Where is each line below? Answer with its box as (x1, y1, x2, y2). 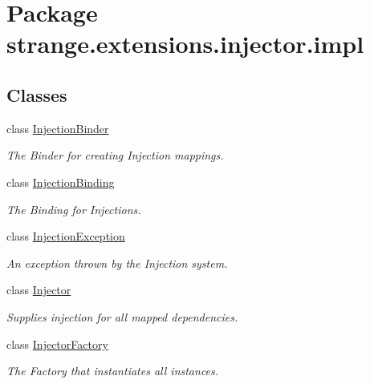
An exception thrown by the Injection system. (6, 254, 228, 271)
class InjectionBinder (6, 119, 109, 136)
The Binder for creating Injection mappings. (6, 147, 224, 164)
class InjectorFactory (6, 335, 108, 352)
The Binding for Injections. (6, 200, 141, 217)
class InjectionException (6, 228, 125, 245)
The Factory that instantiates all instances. (6, 362, 219, 379)
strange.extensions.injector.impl (6, 27, 364, 60)
